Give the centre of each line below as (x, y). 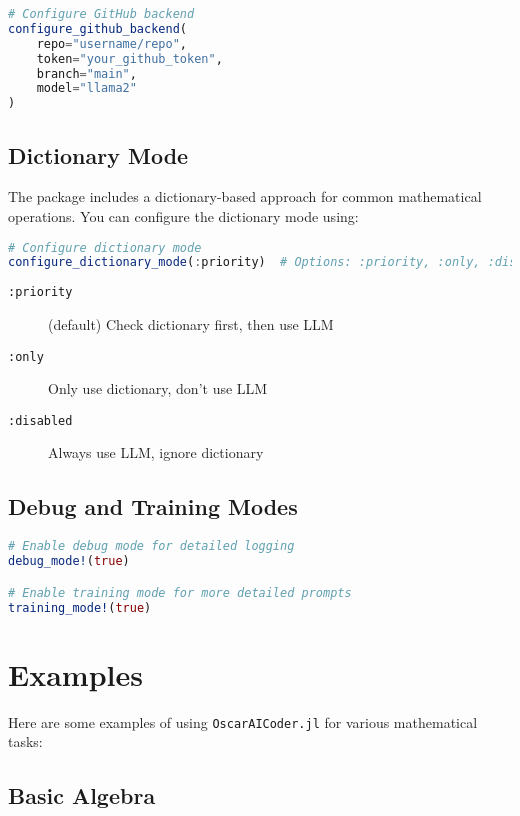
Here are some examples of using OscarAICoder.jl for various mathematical (243, 721)
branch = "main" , (86, 73)
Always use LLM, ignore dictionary (156, 452)
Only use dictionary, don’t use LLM (158, 388)
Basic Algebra (82, 795)
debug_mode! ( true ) (69, 561)
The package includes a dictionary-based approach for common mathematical (245, 196)
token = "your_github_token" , (129, 58)
